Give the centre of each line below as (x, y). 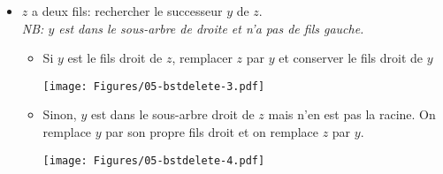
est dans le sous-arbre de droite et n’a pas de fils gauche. (211, 28)
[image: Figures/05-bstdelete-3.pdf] (154, 86)
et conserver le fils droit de (351, 58)
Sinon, (60, 114)
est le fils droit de (115, 58)
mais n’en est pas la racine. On (352, 114)
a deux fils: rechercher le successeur (127, 11)
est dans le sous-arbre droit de (172, 114)
